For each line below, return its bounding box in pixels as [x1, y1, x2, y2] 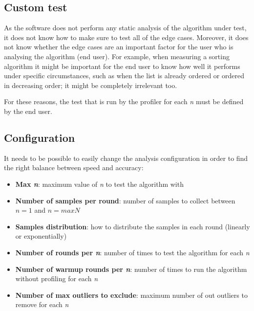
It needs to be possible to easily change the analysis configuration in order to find [4, 153, 248, 163]
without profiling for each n [15, 273, 98, 284]
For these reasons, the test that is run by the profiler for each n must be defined [4, 96, 244, 107]
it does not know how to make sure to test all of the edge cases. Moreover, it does [4, 32, 249, 42]
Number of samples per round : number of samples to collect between [15, 195, 235, 205]
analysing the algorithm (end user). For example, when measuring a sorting [4, 51, 230, 61]
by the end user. [4, 106, 52, 116]
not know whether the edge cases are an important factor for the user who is [4, 42, 233, 52]
